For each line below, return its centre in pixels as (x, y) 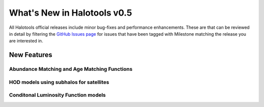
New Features (31, 55)
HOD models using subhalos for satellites (59, 82)
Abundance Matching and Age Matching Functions (71, 69)
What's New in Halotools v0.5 (70, 13)
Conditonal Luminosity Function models (57, 95)
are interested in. (26, 41)
